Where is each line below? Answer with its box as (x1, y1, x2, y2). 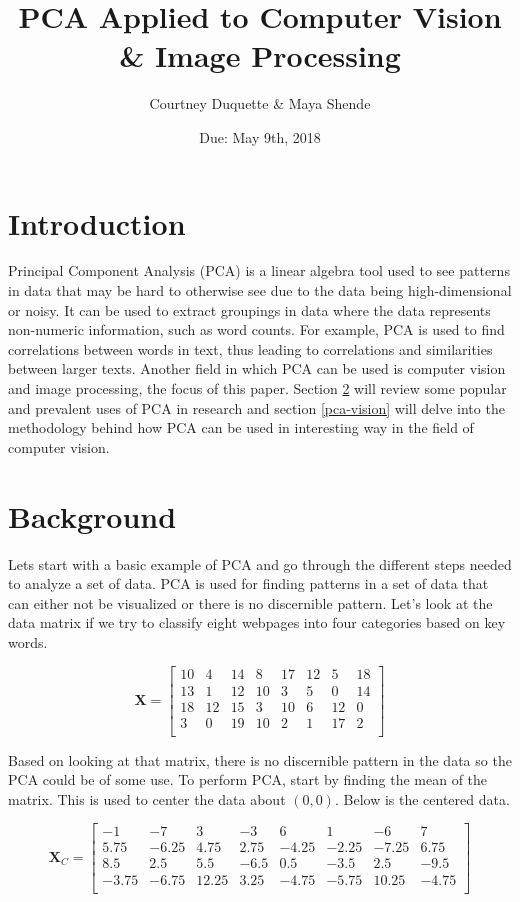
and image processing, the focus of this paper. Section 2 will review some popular (8, 378, 507, 398)
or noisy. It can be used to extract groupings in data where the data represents (8, 299, 491, 320)
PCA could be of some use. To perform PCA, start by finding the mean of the (8, 769, 488, 790)
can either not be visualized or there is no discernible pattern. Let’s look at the (8, 592, 493, 613)
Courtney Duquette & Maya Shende (149, 93, 371, 114)
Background (8, 495, 177, 536)
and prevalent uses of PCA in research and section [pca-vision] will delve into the (8, 397, 505, 418)
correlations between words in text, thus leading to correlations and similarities (8, 338, 493, 359)
